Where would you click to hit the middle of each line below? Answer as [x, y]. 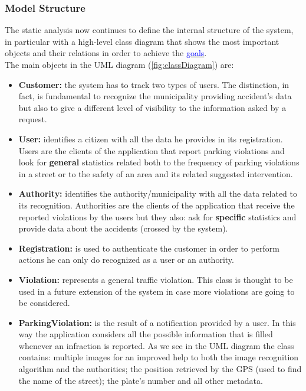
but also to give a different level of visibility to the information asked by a [152, 107]
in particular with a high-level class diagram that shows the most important [142, 41]
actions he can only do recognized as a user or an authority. [126, 260]
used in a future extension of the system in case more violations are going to [157, 291]
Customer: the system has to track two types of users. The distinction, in [154, 84]
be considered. [44, 303]
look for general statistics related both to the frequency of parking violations [159, 162]
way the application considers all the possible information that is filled [146, 334]
